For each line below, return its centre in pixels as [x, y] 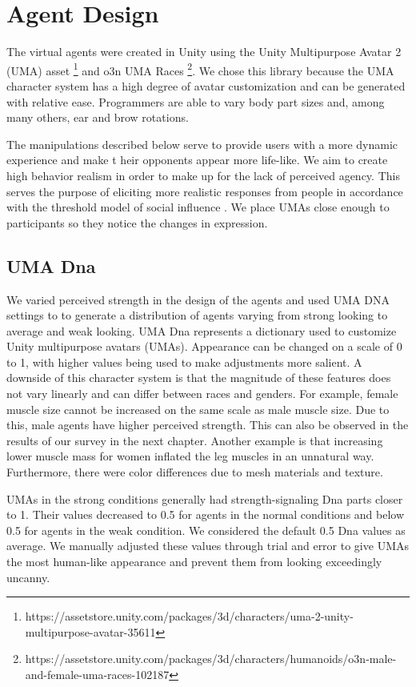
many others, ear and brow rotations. [98, 117]
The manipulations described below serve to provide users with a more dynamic [202, 144]
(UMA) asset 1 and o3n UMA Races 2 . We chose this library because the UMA [200, 69]
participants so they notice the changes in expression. [137, 222]
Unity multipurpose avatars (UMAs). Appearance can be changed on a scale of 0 [204, 346]
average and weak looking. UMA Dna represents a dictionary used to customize [202, 330]
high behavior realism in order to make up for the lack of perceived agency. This [203, 175]
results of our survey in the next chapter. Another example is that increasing [195, 440]
